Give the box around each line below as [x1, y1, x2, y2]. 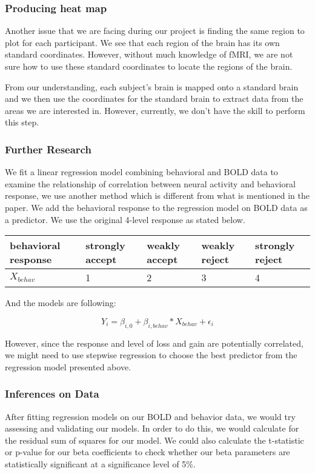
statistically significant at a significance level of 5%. [5, 457, 196, 470]
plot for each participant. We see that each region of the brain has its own [5, 36, 280, 48]
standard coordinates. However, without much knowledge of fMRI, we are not [5, 48, 293, 61]
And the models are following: [5, 296, 116, 309]
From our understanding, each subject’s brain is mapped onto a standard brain [5, 80, 299, 93]
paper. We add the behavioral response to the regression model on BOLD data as [5, 201, 308, 213]
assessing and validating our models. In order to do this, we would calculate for [5, 422, 299, 435]
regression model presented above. [5, 360, 131, 373]
